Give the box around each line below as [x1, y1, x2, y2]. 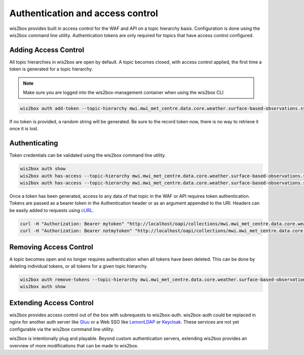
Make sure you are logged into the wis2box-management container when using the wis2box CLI [23, 89, 224, 96]
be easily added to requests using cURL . [9, 207, 94, 213]
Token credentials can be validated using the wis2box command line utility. [9, 152, 166, 158]
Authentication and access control [9, 8, 158, 19]
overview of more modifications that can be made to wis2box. [9, 342, 139, 348]
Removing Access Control [9, 242, 94, 251]
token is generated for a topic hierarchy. [9, 66, 93, 72]
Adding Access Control [9, 46, 85, 54]
